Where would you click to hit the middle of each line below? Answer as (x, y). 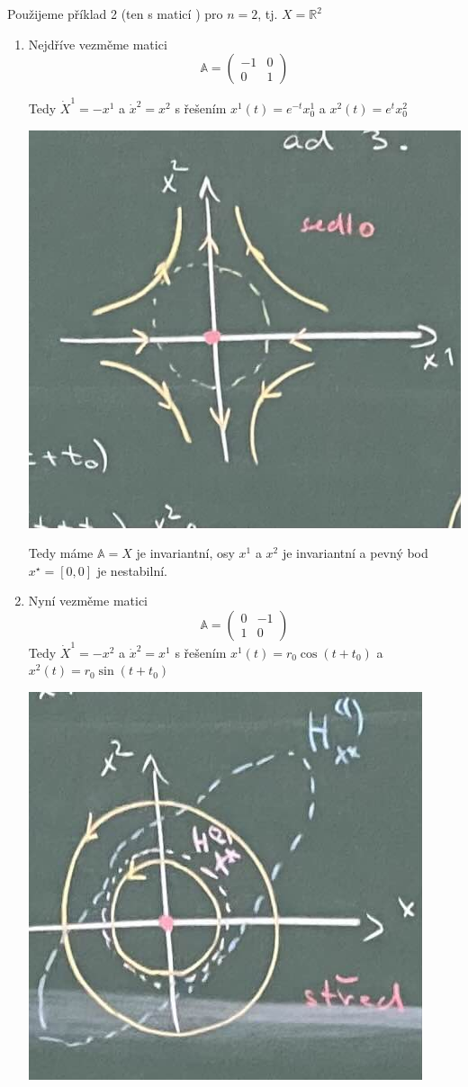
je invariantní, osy (185, 553)
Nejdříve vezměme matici (98, 44)
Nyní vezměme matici (88, 601)
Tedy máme (61, 553)
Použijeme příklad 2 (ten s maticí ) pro (115, 13)
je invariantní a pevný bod (355, 553)
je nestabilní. (132, 570)
